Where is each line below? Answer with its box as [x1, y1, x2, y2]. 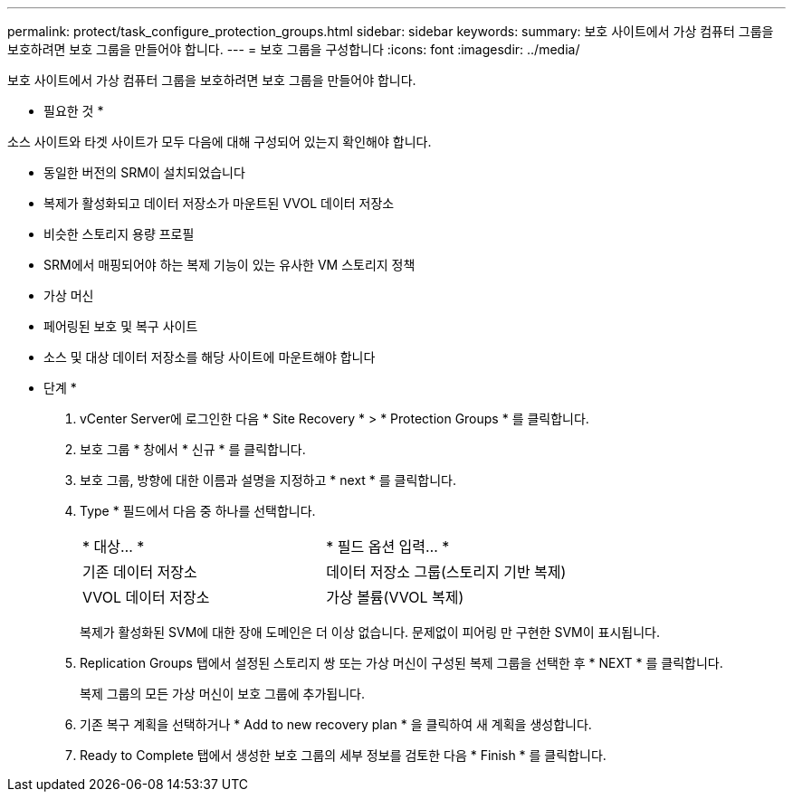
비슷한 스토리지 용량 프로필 [43, 226, 195, 242]
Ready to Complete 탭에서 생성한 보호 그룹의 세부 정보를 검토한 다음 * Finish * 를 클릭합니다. [80, 747, 607, 763]
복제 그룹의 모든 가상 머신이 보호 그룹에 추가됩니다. [80, 686, 365, 701]
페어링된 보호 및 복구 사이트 [43, 319, 198, 334]
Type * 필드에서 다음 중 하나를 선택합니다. [80, 503, 316, 518]
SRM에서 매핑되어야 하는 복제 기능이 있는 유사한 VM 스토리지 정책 [43, 257, 416, 272]
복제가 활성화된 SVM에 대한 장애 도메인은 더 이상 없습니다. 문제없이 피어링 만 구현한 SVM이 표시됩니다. [80, 624, 660, 640]
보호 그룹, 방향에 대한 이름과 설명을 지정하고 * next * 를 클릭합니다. [80, 472, 457, 488]
